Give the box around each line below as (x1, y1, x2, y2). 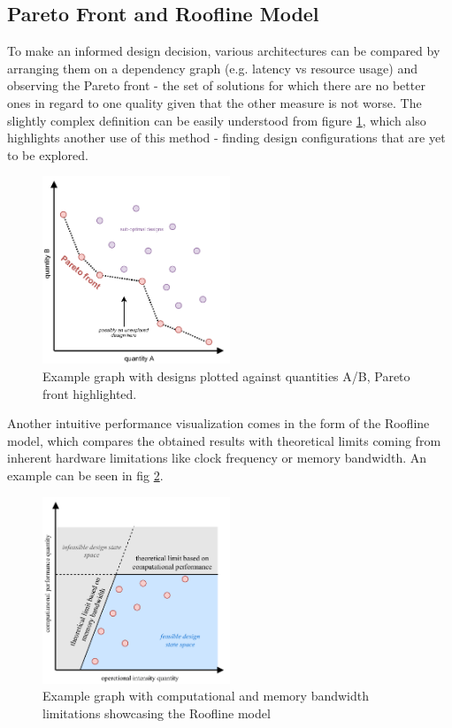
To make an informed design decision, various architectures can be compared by (7, 42, 441, 60)
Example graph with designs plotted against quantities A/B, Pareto (42, 366, 410, 385)
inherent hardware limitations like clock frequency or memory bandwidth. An (7, 448, 427, 467)
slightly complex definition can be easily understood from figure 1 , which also (7, 111, 426, 129)
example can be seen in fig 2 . (7, 465, 164, 484)
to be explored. (7, 145, 88, 164)
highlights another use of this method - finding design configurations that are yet (7, 128, 446, 147)
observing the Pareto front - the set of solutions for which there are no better (7, 76, 425, 95)
